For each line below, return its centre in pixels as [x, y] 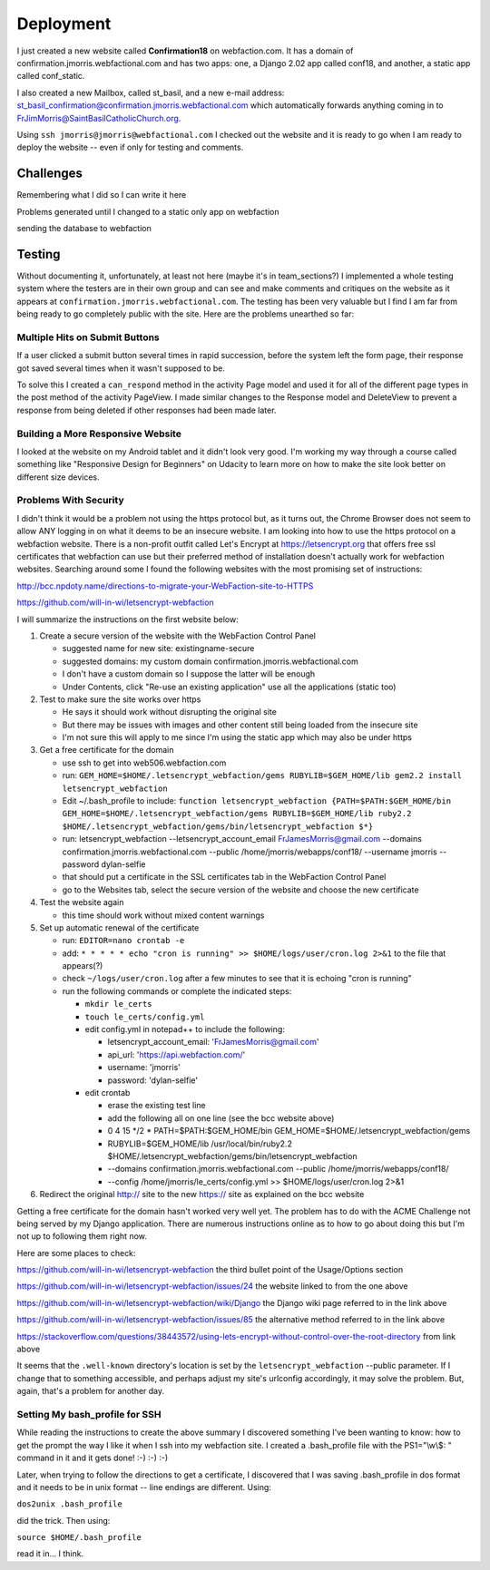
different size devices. [58, 477]
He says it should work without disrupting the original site [169, 712]
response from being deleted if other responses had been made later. [147, 410]
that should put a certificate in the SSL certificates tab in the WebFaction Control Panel [224, 877]
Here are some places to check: [76, 1253]
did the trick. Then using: [64, 1520]
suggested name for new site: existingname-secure [158, 648]
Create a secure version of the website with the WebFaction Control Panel [178, 636]
